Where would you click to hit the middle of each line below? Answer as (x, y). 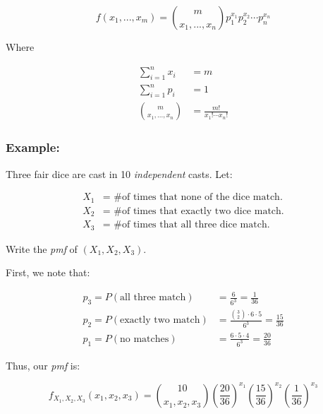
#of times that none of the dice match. (198, 197)
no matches (145, 339)
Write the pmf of (42, 248)
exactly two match (160, 320)
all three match (153, 298)
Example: (33, 147)
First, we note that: (48, 272)
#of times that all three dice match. (192, 225)
